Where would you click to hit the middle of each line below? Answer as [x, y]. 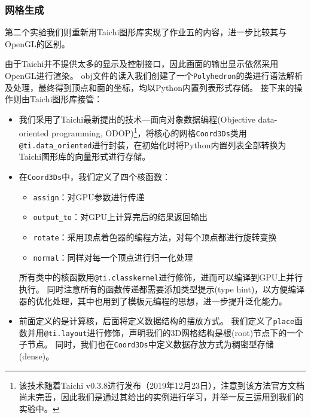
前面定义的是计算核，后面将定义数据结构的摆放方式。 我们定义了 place [157, 321]
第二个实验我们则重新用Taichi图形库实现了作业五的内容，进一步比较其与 [146, 32]
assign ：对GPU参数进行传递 [89, 196]
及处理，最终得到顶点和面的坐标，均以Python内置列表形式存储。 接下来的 [150, 87]
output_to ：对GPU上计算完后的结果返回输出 [121, 217]
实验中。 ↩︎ [39, 408]
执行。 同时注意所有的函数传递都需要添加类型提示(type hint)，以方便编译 [162, 289]
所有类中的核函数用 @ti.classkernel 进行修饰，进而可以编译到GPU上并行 [161, 277]
